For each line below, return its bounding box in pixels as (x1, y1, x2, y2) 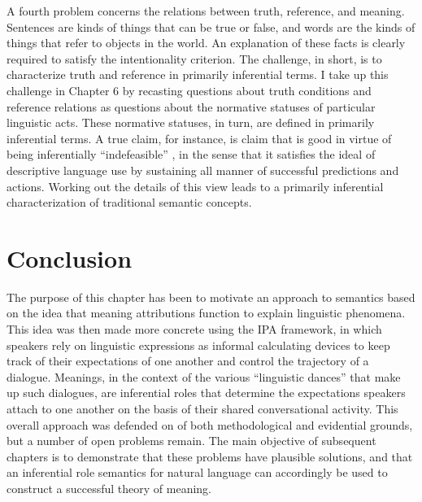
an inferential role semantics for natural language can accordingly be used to (7, 464, 388, 481)
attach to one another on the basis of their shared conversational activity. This (7, 400, 398, 417)
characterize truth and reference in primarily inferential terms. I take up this (7, 66, 389, 83)
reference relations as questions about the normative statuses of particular (7, 98, 376, 115)
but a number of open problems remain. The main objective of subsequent (7, 432, 376, 449)
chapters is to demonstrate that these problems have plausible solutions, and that (7, 447, 413, 465)
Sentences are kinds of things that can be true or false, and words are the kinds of (7, 18, 415, 35)
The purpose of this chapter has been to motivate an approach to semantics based (7, 288, 415, 305)
